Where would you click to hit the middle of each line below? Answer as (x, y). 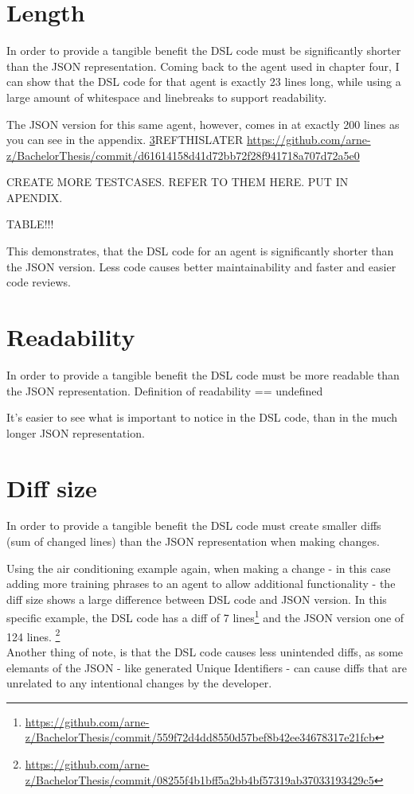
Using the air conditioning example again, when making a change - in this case (199, 568)
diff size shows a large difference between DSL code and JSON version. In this (197, 599)
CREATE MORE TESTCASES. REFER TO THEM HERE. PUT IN (178, 182)
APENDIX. (35, 197)
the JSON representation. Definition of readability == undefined (165, 390)
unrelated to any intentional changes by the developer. (139, 683)
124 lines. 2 (33, 635)
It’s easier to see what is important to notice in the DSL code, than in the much (202, 417)
